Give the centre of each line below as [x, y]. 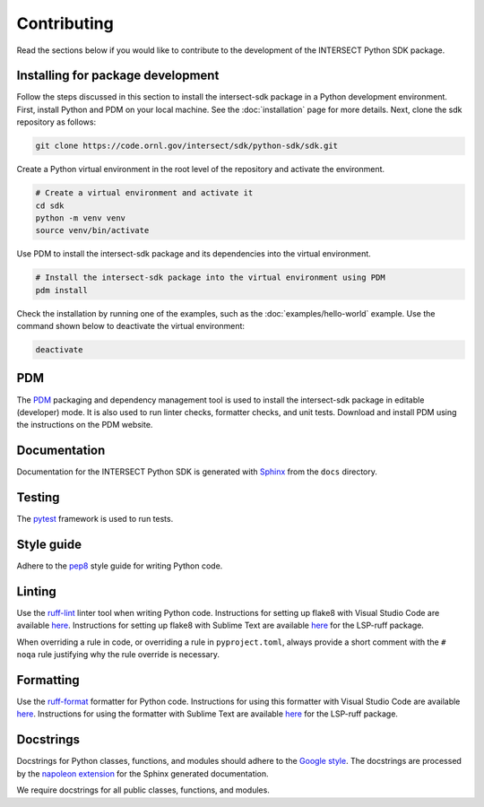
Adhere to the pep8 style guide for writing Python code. [120, 566]
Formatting [48, 680]
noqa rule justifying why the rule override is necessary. [118, 655]
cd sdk [50, 205]
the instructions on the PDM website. [85, 425]
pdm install [62, 290]
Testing [38, 498]
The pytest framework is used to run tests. [95, 519]
